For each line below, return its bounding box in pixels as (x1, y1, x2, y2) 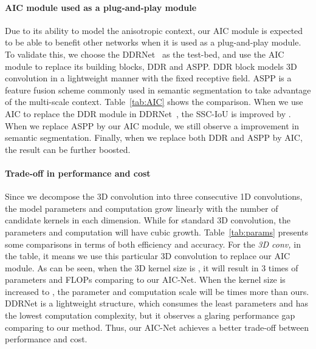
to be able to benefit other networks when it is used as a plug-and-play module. (5, 36, 301, 49)
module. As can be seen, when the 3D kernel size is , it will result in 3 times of (5, 261, 298, 274)
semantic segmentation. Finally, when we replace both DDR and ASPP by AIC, (5, 131, 303, 144)
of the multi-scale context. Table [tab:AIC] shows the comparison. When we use (5, 95, 303, 108)
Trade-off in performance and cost (5, 166, 151, 179)
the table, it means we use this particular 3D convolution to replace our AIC (5, 249, 290, 262)
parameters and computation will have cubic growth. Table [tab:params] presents (5, 225, 309, 238)
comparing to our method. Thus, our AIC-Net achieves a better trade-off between (5, 320, 309, 333)
